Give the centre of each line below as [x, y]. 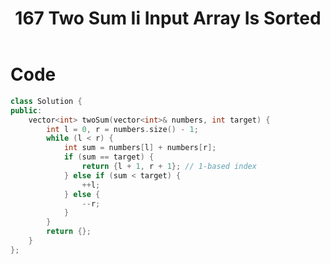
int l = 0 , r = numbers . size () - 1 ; [122, 129]
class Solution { [46, 101]
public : [26, 110]
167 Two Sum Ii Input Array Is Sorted [168, 18]
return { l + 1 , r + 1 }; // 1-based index [169, 167]
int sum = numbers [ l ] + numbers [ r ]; [140, 148]
